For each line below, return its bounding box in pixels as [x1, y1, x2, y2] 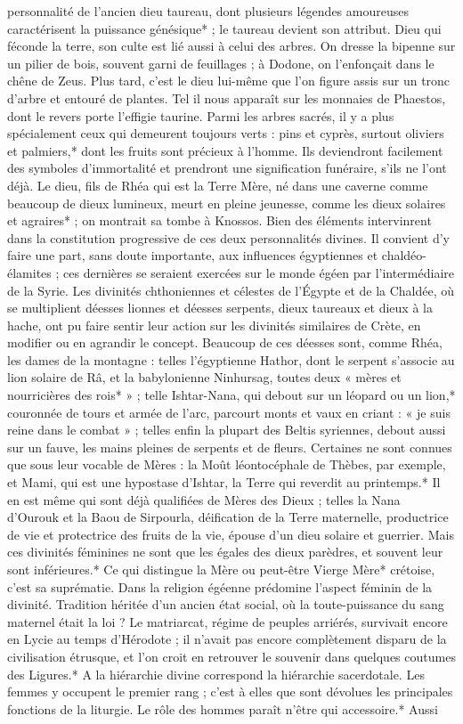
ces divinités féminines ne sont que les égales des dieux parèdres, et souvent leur [7, 542, 443, 561]
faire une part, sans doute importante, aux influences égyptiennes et [7, 246, 378, 264]
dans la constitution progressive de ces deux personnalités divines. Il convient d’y [7, 228, 450, 247]
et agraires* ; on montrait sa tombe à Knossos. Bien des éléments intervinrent [7, 211, 432, 230]
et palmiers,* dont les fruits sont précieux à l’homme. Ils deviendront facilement [7, 141, 443, 159]
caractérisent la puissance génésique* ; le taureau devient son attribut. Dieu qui [7, 19, 442, 37]
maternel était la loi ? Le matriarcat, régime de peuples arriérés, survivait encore [7, 612, 448, 630]
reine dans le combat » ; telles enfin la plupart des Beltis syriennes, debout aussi [7, 420, 446, 439]
